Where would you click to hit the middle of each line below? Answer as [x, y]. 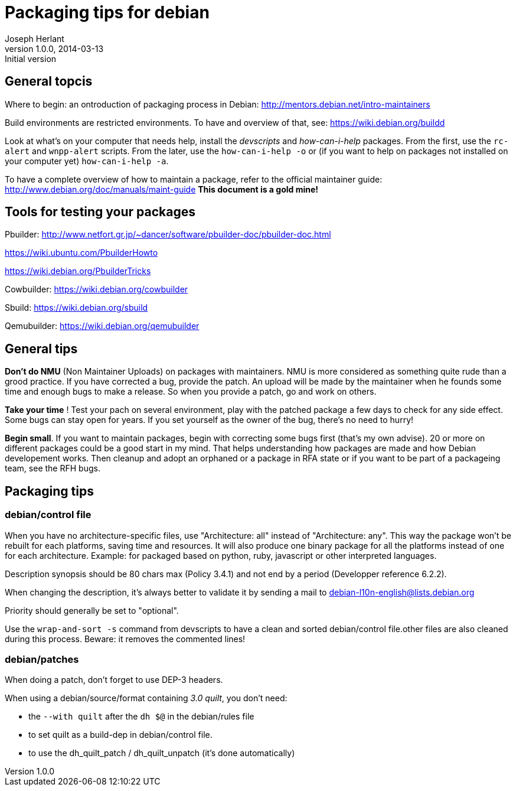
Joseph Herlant [35, 38]
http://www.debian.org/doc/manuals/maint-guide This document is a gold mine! [162, 189]
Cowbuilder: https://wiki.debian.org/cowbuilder [97, 289]
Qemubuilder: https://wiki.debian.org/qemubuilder [102, 326]
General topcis [49, 82]
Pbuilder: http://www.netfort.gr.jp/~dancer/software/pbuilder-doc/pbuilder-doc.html [168, 235]
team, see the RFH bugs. [53, 468]
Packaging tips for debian [107, 12]
